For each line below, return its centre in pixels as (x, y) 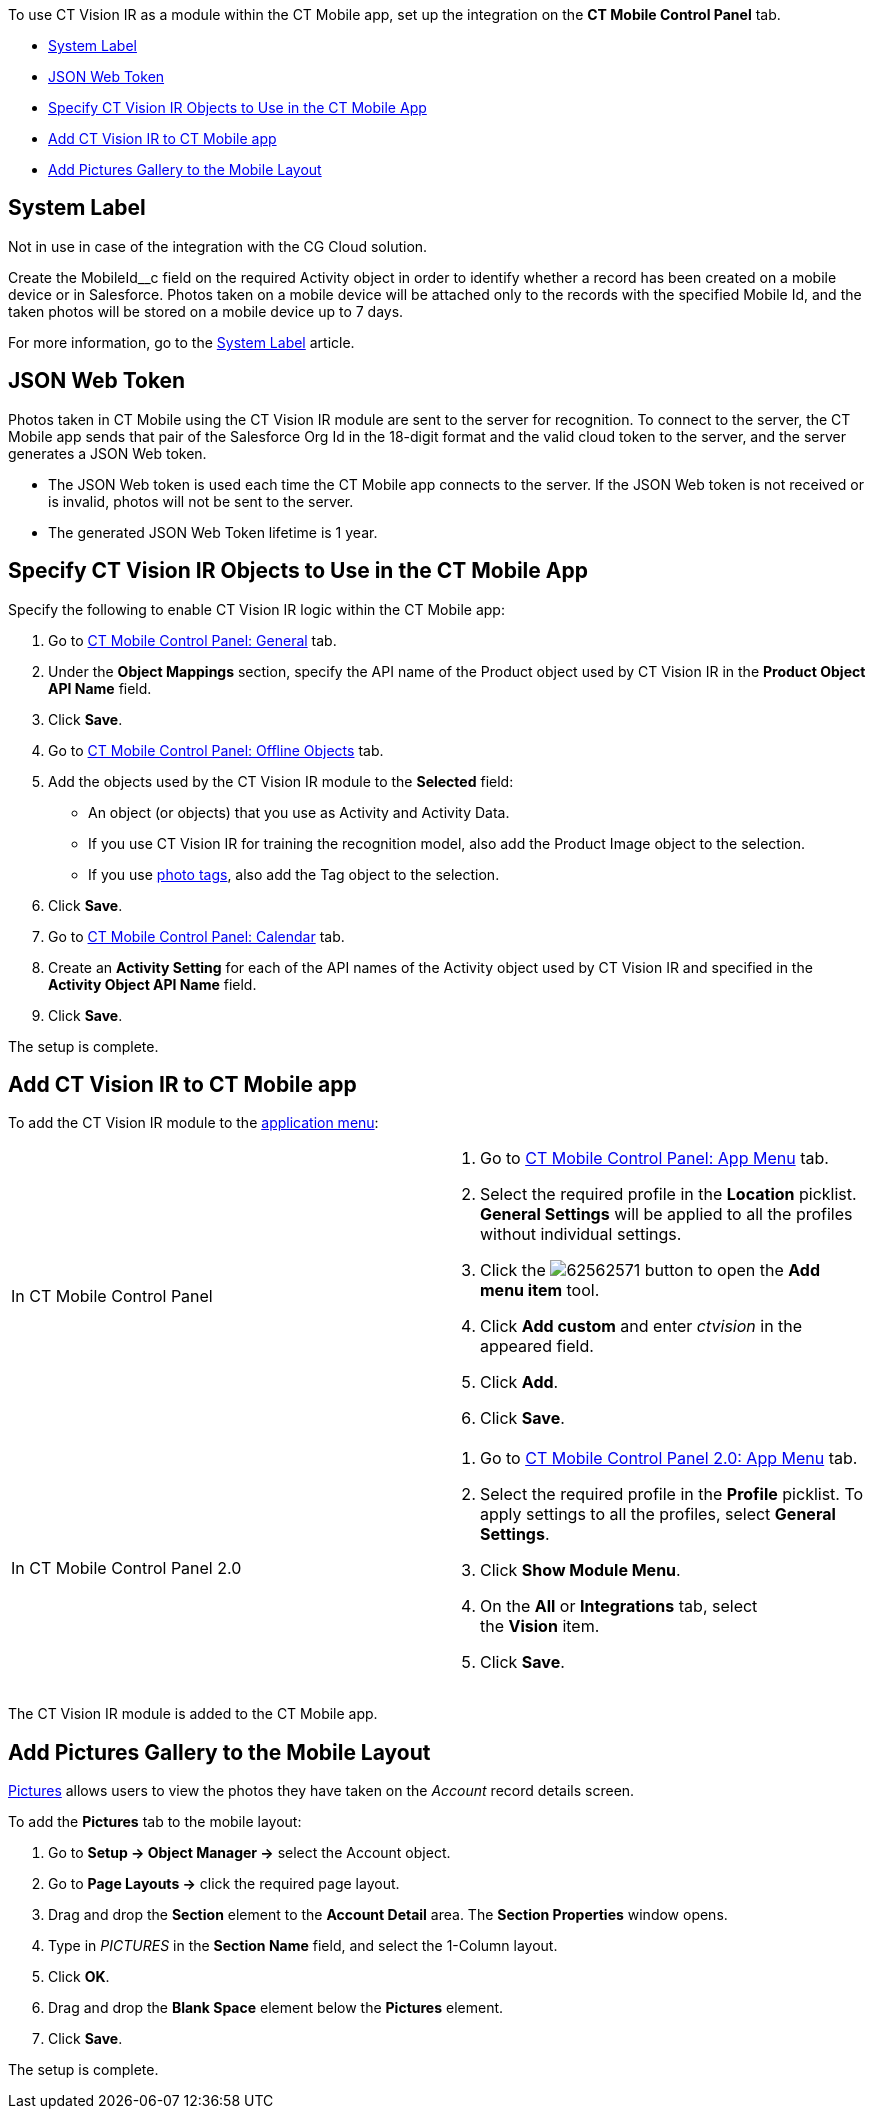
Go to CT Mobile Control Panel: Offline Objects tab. (216, 750)
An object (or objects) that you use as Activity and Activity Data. (299, 812)
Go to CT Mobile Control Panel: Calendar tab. (196, 936)
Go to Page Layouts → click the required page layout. (224, 1884)
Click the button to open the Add (650, 1270)
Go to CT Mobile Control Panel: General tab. (192, 640)
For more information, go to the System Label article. (181, 342)
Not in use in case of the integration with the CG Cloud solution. (218, 246)
